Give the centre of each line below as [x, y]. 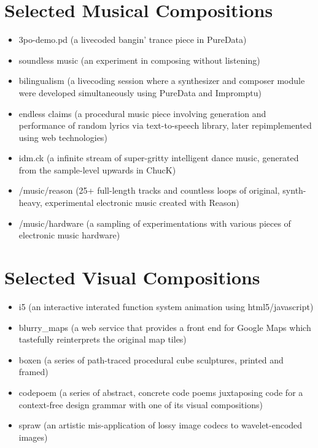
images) [33, 437]
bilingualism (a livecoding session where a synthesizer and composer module [162, 81]
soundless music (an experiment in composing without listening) [139, 60]
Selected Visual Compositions [132, 277]
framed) [33, 372]
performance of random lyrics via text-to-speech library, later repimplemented [165, 125]
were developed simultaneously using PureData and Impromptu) [140, 92]
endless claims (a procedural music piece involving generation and [142, 113]
